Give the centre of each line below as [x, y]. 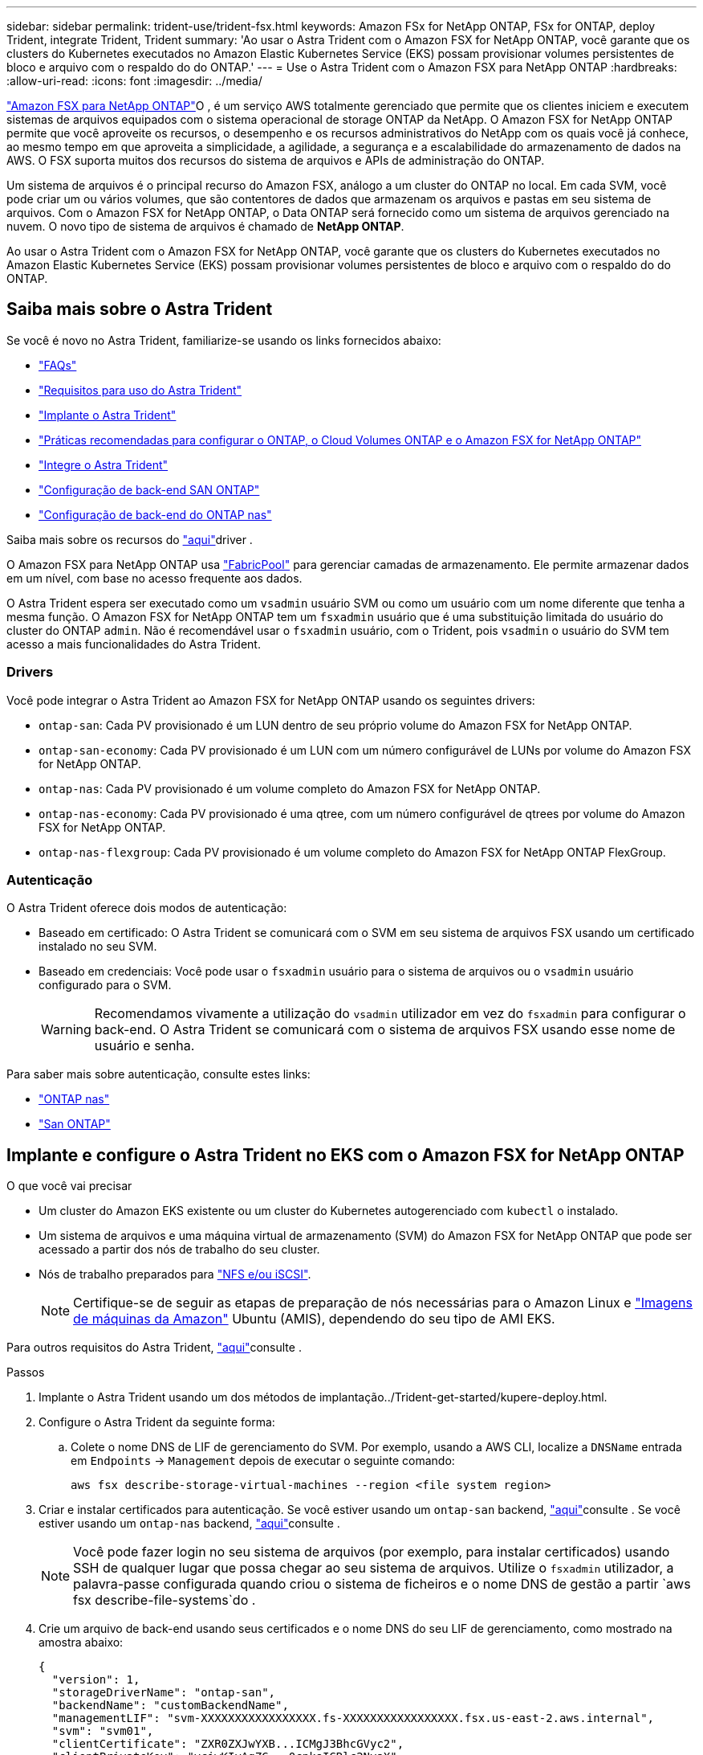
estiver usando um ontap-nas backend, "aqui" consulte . [189, 1524]
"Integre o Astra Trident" [104, 464]
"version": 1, [96, 1680]
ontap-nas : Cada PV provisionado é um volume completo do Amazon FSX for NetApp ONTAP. [290, 788]
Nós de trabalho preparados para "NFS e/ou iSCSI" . [175, 1274]
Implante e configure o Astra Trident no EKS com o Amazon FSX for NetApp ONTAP [345, 1155]
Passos [26, 1372]
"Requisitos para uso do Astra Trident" [140, 390]
